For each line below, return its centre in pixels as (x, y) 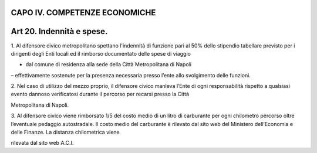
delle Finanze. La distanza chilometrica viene (65, 132)
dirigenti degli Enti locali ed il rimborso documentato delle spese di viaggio (101, 53)
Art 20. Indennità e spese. (59, 31)
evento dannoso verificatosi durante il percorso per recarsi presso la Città (100, 94)
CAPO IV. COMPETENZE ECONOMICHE (83, 13)
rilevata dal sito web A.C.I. (42, 143)
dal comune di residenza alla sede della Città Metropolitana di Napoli (109, 64)
